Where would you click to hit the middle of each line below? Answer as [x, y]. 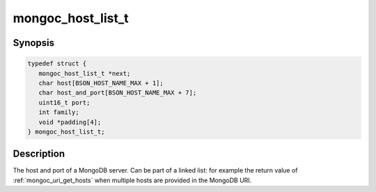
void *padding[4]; [70, 122]
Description [39, 154]
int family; [59, 112]
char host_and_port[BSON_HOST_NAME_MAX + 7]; [118, 93]
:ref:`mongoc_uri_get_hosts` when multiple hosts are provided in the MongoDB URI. [132, 180]
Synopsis [34, 43]
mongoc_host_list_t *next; [85, 73]
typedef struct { [57, 64]
